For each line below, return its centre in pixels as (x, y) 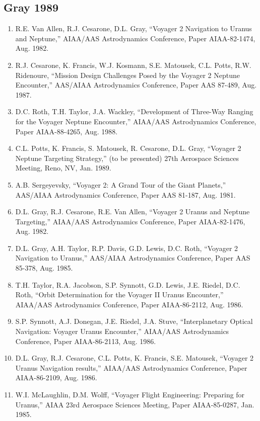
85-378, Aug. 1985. (44, 268)
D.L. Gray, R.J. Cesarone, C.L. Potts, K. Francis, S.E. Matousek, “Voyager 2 (135, 358)
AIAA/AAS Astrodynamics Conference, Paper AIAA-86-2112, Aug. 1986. (129, 304)
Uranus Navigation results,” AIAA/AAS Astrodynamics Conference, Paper (131, 367)
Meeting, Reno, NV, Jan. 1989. (63, 168)
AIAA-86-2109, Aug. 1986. (56, 377)
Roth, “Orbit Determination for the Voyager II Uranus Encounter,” (119, 294)
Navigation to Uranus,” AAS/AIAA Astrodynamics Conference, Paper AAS (133, 258)
